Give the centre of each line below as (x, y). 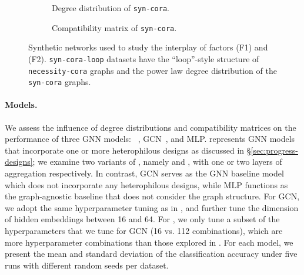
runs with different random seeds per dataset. (87, 265)
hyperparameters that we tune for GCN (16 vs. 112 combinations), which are (144, 231)
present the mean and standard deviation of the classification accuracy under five (151, 254)
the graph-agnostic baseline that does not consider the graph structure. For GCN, (152, 196)
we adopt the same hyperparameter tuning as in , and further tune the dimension (152, 207)
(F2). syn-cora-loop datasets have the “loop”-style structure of (144, 58)
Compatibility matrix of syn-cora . (114, 27)
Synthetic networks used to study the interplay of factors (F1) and (148, 47)
